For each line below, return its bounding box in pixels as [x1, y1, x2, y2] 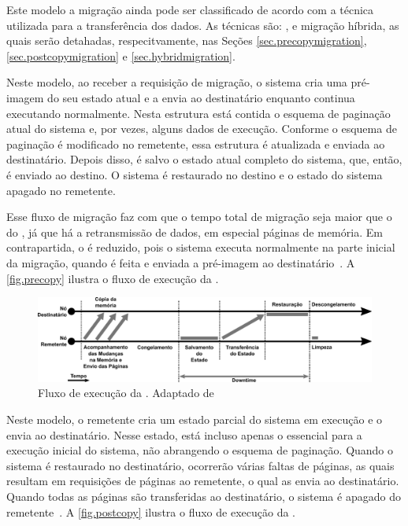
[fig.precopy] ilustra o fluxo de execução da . [6, 270, 219, 286]
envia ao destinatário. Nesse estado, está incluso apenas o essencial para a [6, 426, 362, 443]
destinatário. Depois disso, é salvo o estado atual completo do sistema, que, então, [6, 151, 402, 167]
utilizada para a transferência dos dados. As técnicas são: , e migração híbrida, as [6, 17, 399, 33]
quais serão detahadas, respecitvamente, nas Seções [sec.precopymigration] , [6, 32, 367, 49]
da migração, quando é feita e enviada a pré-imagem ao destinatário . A [6, 254, 355, 270]
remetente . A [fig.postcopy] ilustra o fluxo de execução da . [6, 503, 295, 520]
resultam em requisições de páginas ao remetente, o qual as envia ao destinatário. [6, 473, 399, 489]
